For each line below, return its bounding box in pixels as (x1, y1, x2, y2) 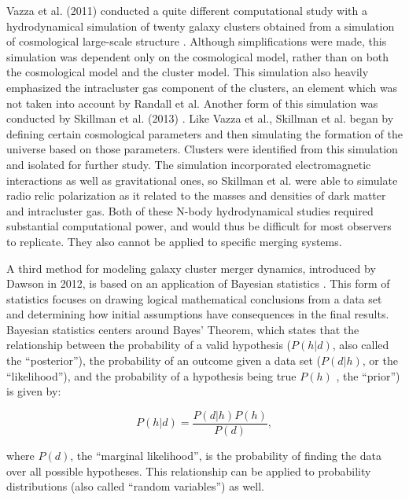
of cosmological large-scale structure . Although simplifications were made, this (6, 33, 387, 50)
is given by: (6, 383, 61, 399)
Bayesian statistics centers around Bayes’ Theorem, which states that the (6, 321, 359, 337)
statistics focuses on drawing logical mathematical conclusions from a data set (6, 290, 382, 307)
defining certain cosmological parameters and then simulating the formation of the (6, 125, 403, 142)
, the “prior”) (336, 367, 400, 384)
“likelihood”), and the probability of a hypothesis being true (6, 367, 297, 384)
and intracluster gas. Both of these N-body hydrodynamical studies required (6, 202, 374, 219)
